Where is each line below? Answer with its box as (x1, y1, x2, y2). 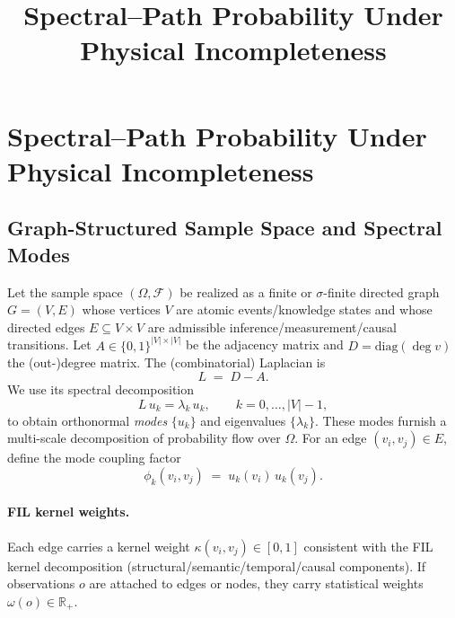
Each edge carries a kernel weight (7, 536, 190, 555)
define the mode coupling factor (7, 448, 181, 467)
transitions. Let (7, 335, 92, 354)
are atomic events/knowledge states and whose (176, 300, 433, 319)
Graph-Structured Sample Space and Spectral (7, 214, 442, 242)
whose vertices (82, 300, 161, 319)
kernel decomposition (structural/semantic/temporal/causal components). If (7, 556, 426, 575)
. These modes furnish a (315, 411, 447, 429)
